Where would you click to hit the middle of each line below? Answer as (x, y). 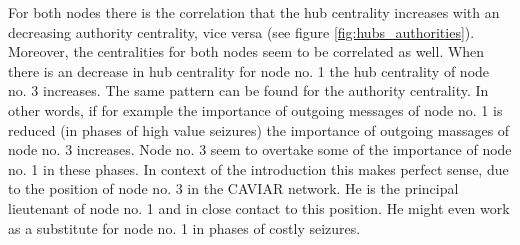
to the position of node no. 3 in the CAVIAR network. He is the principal (233, 188)
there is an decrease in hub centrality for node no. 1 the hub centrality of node (249, 70)
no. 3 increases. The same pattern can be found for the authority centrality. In (248, 90)
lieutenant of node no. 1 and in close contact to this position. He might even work (259, 207)
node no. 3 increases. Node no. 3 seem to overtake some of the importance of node (260, 149)
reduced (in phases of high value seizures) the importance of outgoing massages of (259, 129)
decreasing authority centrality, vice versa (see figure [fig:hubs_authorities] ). (241, 31)
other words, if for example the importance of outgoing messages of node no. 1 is (255, 109)
